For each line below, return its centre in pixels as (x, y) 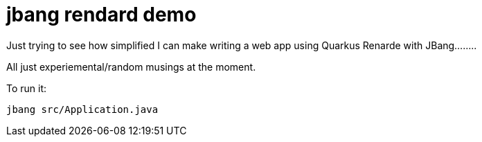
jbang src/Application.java (82, 109)
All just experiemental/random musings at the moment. (131, 66)
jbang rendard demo (101, 15)
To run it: (27, 88)
